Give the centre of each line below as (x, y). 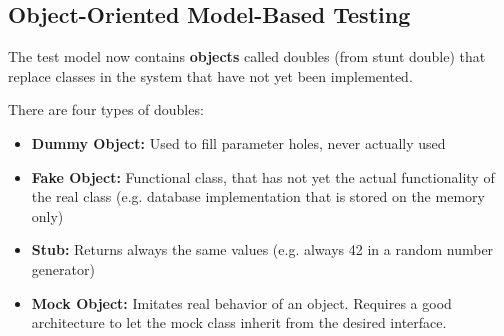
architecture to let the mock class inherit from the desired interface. (239, 322)
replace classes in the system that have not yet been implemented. (210, 75)
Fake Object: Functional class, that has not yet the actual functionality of (263, 176)
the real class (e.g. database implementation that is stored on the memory (258, 196)
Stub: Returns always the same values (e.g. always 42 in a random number (262, 249)
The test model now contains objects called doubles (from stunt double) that (247, 56)
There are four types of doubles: (106, 109)
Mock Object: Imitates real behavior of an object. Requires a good (241, 302)
